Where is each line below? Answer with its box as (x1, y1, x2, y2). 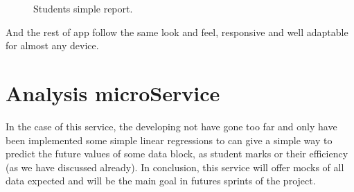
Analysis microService (6, 78, 220, 107)
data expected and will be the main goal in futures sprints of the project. (6, 173, 316, 188)
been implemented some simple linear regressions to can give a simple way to (6, 132, 333, 147)
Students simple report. (33, 1, 133, 15)
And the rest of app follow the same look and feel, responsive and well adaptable (6, 24, 348, 39)
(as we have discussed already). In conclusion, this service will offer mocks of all (6, 159, 344, 174)
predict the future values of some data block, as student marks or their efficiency (6, 146, 348, 161)
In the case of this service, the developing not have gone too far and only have (6, 119, 337, 133)
